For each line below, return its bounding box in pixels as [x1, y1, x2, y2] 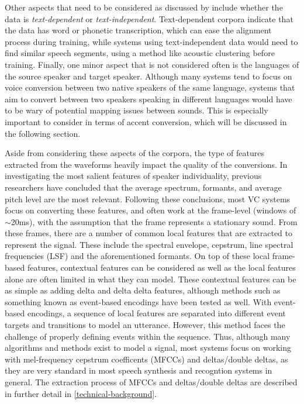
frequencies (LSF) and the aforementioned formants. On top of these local [5, 250, 270, 262]
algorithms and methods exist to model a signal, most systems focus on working [5, 341, 291, 354]
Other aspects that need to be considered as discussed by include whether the [5, 1, 283, 13]
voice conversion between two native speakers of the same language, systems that [5, 81, 295, 94]
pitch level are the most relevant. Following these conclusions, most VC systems [5, 192, 291, 205]
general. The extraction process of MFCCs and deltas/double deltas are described [5, 376, 298, 388]
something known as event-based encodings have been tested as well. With [5, 295, 272, 308]
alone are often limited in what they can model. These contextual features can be [5, 272, 296, 285]
